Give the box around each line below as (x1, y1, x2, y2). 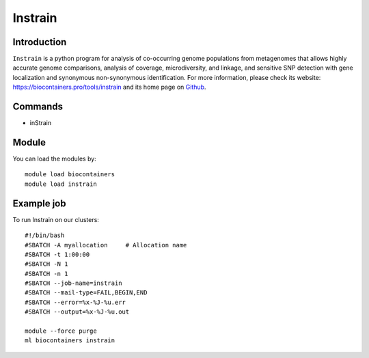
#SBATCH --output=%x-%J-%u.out (25, 308, 130, 316)
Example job (12, 197, 66, 209)
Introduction (12, 36, 67, 48)
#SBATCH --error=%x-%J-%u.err (25, 298, 126, 306)
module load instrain (25, 180, 97, 188)
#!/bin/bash (25, 232, 65, 239)
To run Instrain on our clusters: (12, 215, 99, 223)
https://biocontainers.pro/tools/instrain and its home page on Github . (12, 83, 206, 92)
